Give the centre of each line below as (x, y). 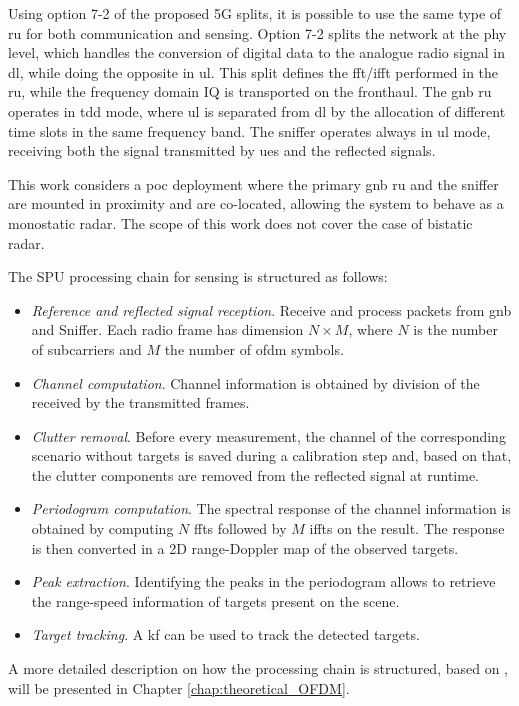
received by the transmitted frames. (140, 402)
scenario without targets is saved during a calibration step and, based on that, (271, 455)
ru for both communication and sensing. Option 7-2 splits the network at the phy (257, 32)
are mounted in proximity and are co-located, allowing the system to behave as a (256, 203)
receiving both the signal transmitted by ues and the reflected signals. (222, 150)
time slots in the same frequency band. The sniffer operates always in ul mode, (249, 130)
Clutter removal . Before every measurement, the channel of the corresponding (268, 435)
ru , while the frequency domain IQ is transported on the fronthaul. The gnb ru (250, 91)
